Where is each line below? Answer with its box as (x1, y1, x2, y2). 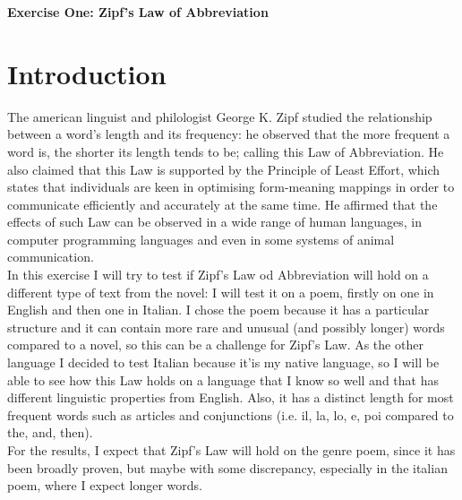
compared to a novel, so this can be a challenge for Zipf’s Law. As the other (7, 335, 423, 354)
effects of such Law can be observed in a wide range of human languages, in (7, 212, 422, 231)
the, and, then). (7, 423, 93, 442)
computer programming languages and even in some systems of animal (7, 229, 395, 248)
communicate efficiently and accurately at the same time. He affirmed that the (7, 194, 438, 213)
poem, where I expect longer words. (7, 476, 202, 495)
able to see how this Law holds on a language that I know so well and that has (7, 370, 439, 389)
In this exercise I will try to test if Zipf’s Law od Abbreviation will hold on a (7, 265, 429, 284)
